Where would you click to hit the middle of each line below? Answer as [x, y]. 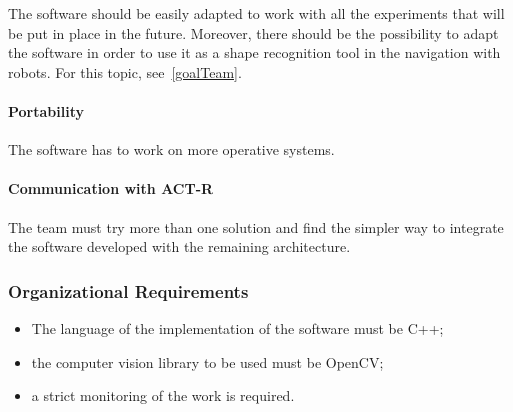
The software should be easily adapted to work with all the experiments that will [256, 13]
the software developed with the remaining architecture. [179, 246]
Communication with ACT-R [111, 188]
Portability [46, 110]
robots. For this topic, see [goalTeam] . [125, 71]
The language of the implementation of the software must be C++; [237, 327]
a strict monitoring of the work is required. [163, 395]
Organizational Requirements [128, 290]
